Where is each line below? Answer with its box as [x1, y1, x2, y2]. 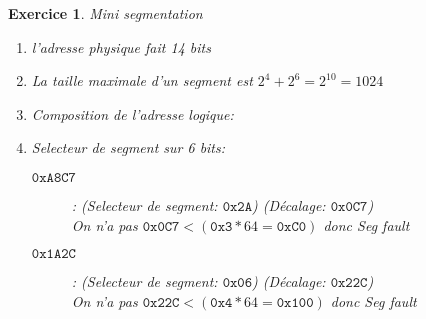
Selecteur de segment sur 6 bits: [31, 137, 226, 158]
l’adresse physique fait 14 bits [31, 36, 211, 57]
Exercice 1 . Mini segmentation [8, 3, 203, 23]
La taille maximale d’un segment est [31, 70, 253, 91]
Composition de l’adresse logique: [31, 103, 234, 124]
